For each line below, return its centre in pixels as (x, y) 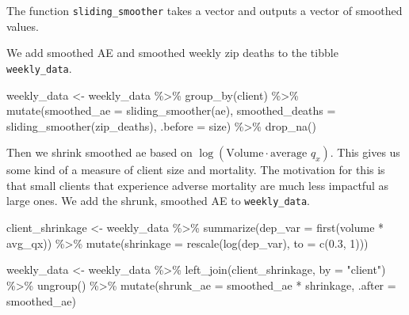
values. (23, 26)
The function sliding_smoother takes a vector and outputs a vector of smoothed (204, 10)
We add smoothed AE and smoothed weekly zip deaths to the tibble (172, 53)
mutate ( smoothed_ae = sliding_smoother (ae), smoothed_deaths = (171, 110)
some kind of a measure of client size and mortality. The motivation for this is (196, 170)
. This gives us (365, 152)
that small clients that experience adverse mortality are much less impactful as (198, 185)
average (289, 154)
